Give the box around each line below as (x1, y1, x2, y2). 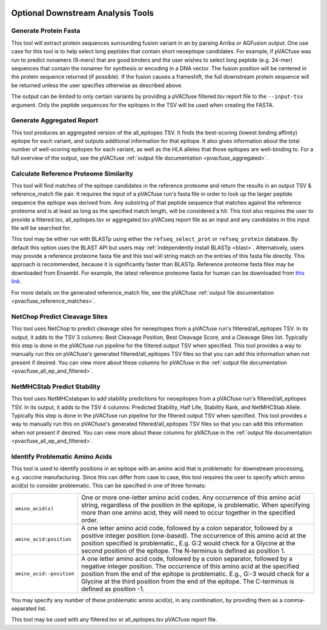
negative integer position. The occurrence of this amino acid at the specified (81, 562, 300, 570)
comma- (283, 596, 305, 603)
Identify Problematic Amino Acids (11, 452, 113, 461)
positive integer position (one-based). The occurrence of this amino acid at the (81, 531, 306, 540)
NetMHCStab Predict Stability (11, 382, 101, 390)
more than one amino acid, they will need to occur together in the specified (81, 508, 296, 517)
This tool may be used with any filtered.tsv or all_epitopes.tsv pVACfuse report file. (11, 616, 217, 623)
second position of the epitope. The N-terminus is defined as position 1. (81, 546, 286, 555)
